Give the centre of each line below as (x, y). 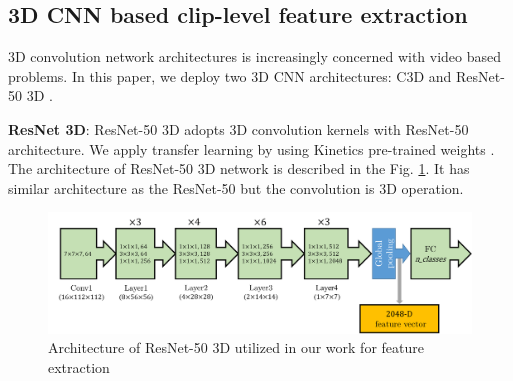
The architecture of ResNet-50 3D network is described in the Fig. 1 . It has (239, 168)
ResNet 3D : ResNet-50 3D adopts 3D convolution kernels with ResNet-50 (238, 128)
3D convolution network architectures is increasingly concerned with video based (255, 56)
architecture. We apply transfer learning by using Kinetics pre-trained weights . (251, 148)
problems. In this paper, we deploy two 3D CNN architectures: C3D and (230, 75)
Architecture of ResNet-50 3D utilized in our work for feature (236, 347)
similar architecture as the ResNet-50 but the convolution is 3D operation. (236, 187)
